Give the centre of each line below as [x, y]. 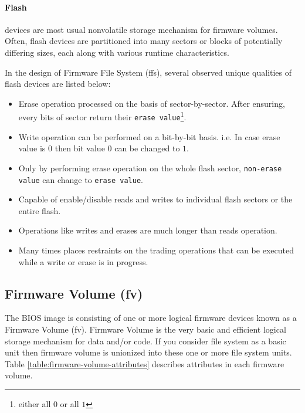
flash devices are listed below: [58, 84]
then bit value [80, 148]
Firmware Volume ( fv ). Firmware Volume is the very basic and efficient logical [145, 329]
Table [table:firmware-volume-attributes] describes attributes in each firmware [145, 363]
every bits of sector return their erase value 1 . [102, 116]
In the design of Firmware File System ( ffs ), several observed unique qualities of [148, 72]
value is [32, 148]
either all [35, 403]
